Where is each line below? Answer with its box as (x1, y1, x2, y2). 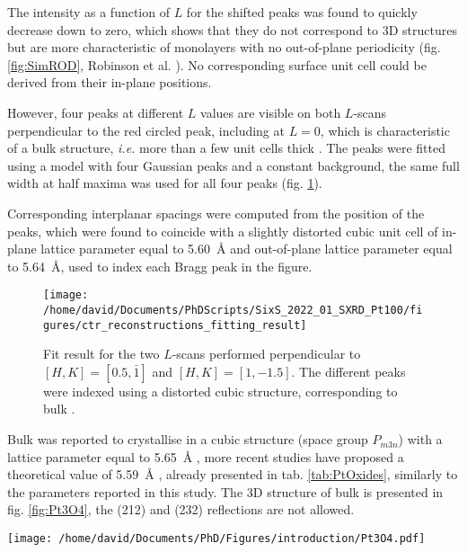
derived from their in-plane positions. (7, 73, 212, 92)
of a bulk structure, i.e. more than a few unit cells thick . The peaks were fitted (7, 138, 445, 157)
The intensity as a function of (7, 3, 170, 21)
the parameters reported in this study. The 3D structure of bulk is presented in (7, 482, 444, 501)
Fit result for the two (43, 344, 160, 363)
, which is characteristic (320, 120, 450, 139)
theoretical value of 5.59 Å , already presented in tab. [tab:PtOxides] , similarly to (7, 465, 458, 484)
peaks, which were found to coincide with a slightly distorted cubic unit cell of (7, 221, 438, 240)
